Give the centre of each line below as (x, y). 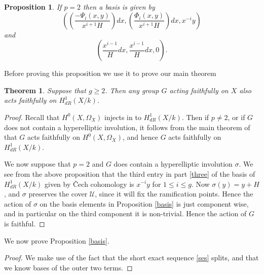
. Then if (195, 117)
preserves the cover (58, 194)
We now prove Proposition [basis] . (57, 240)
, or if (236, 117)
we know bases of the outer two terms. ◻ (68, 267)
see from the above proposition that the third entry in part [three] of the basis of (130, 173)
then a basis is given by (119, 7)
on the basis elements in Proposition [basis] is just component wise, (144, 203)
